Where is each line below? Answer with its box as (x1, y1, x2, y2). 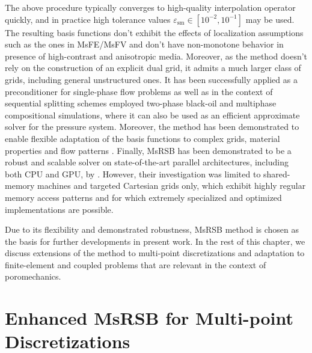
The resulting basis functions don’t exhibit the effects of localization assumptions (5, 26, 304, 38)
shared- (263, 167, 290, 180)
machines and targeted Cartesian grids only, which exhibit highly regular (37, 179, 306, 192)
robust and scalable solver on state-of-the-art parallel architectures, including (5, 156, 289, 168)
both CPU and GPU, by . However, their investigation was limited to (5, 167, 261, 180)
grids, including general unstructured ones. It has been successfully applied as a (5, 73, 298, 85)
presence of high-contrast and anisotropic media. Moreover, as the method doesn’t (5, 49, 308, 62)
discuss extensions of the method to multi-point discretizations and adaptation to (5, 247, 305, 259)
